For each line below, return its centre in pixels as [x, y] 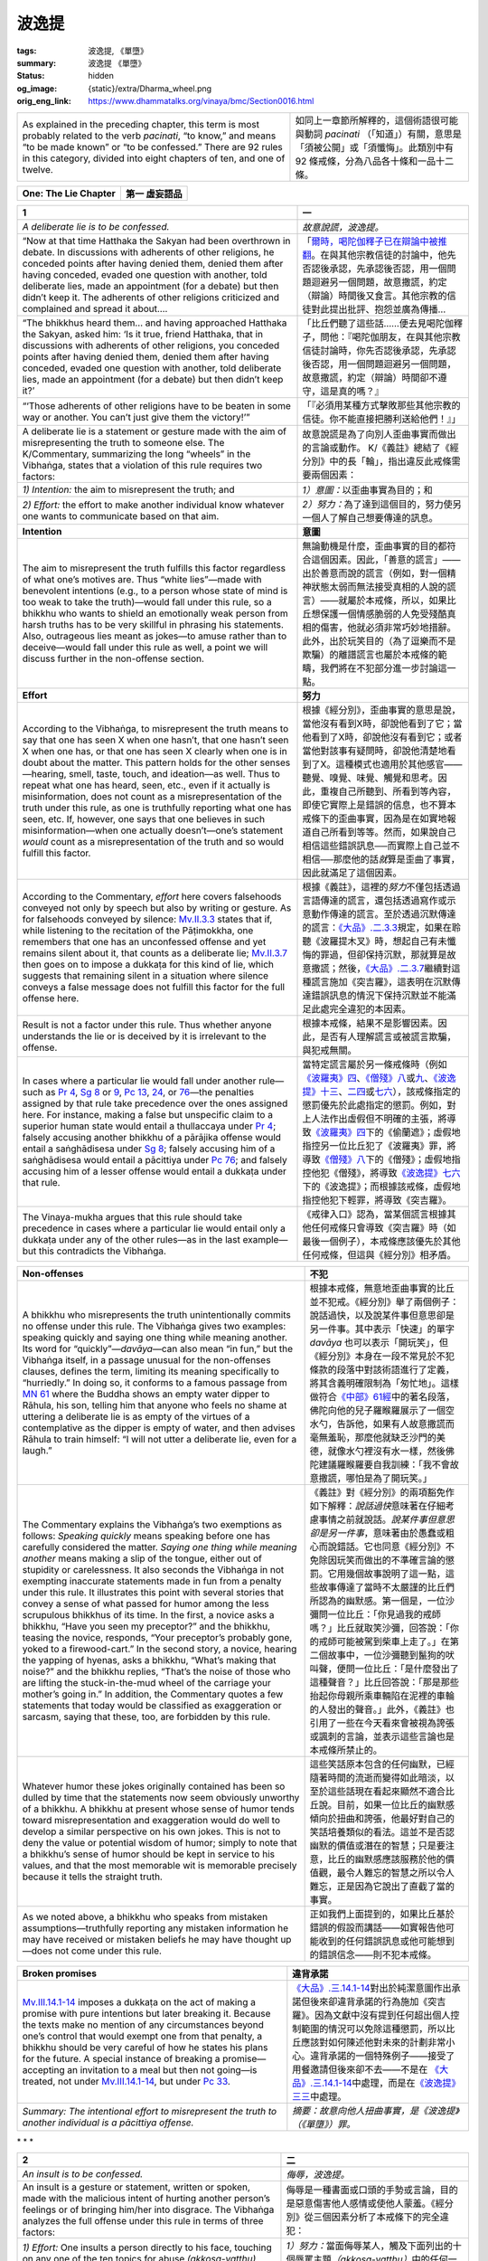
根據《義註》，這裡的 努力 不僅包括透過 [381, 886]
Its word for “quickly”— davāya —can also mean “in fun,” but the [158, 1348]
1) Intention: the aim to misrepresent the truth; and [128, 489]
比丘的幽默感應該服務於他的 [387, 1859]
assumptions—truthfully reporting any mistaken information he [155, 1928]
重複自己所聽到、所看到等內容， [388, 791]
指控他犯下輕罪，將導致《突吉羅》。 [377, 1200]
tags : [27, 51]
